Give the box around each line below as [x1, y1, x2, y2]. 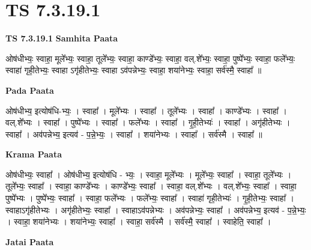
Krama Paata [5, 148, 62, 160]
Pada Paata [5, 84, 54, 96]
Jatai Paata [5, 235, 54, 248]
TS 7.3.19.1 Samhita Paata [5, 32, 118, 44]
